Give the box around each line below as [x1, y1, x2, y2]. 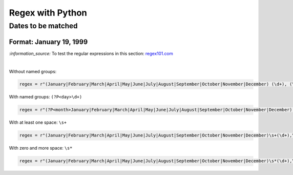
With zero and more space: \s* [9, 145, 73, 151]
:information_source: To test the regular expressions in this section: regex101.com [9, 50, 173, 56]
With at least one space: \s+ [9, 119, 67, 125]
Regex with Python [9, 7, 87, 18]
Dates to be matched [9, 21, 78, 30]
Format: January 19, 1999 [9, 38, 88, 46]
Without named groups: [9, 68, 57, 74]
